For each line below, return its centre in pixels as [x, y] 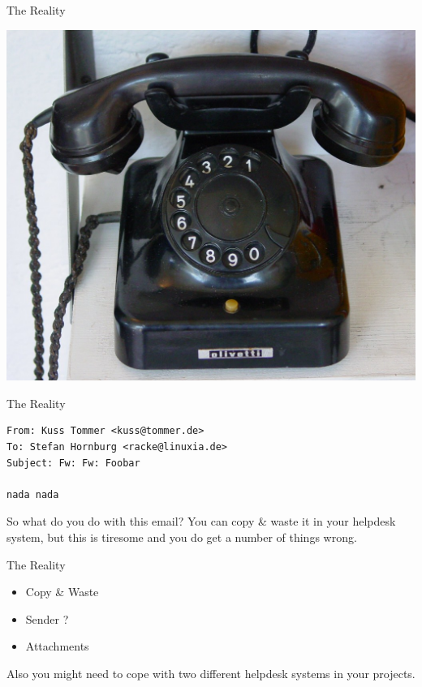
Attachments [57, 646]
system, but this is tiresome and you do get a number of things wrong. [182, 537]
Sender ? [47, 618]
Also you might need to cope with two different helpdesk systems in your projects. [211, 673]
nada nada [33, 494]
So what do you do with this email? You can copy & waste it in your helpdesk [201, 521]
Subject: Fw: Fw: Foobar [73, 463]
